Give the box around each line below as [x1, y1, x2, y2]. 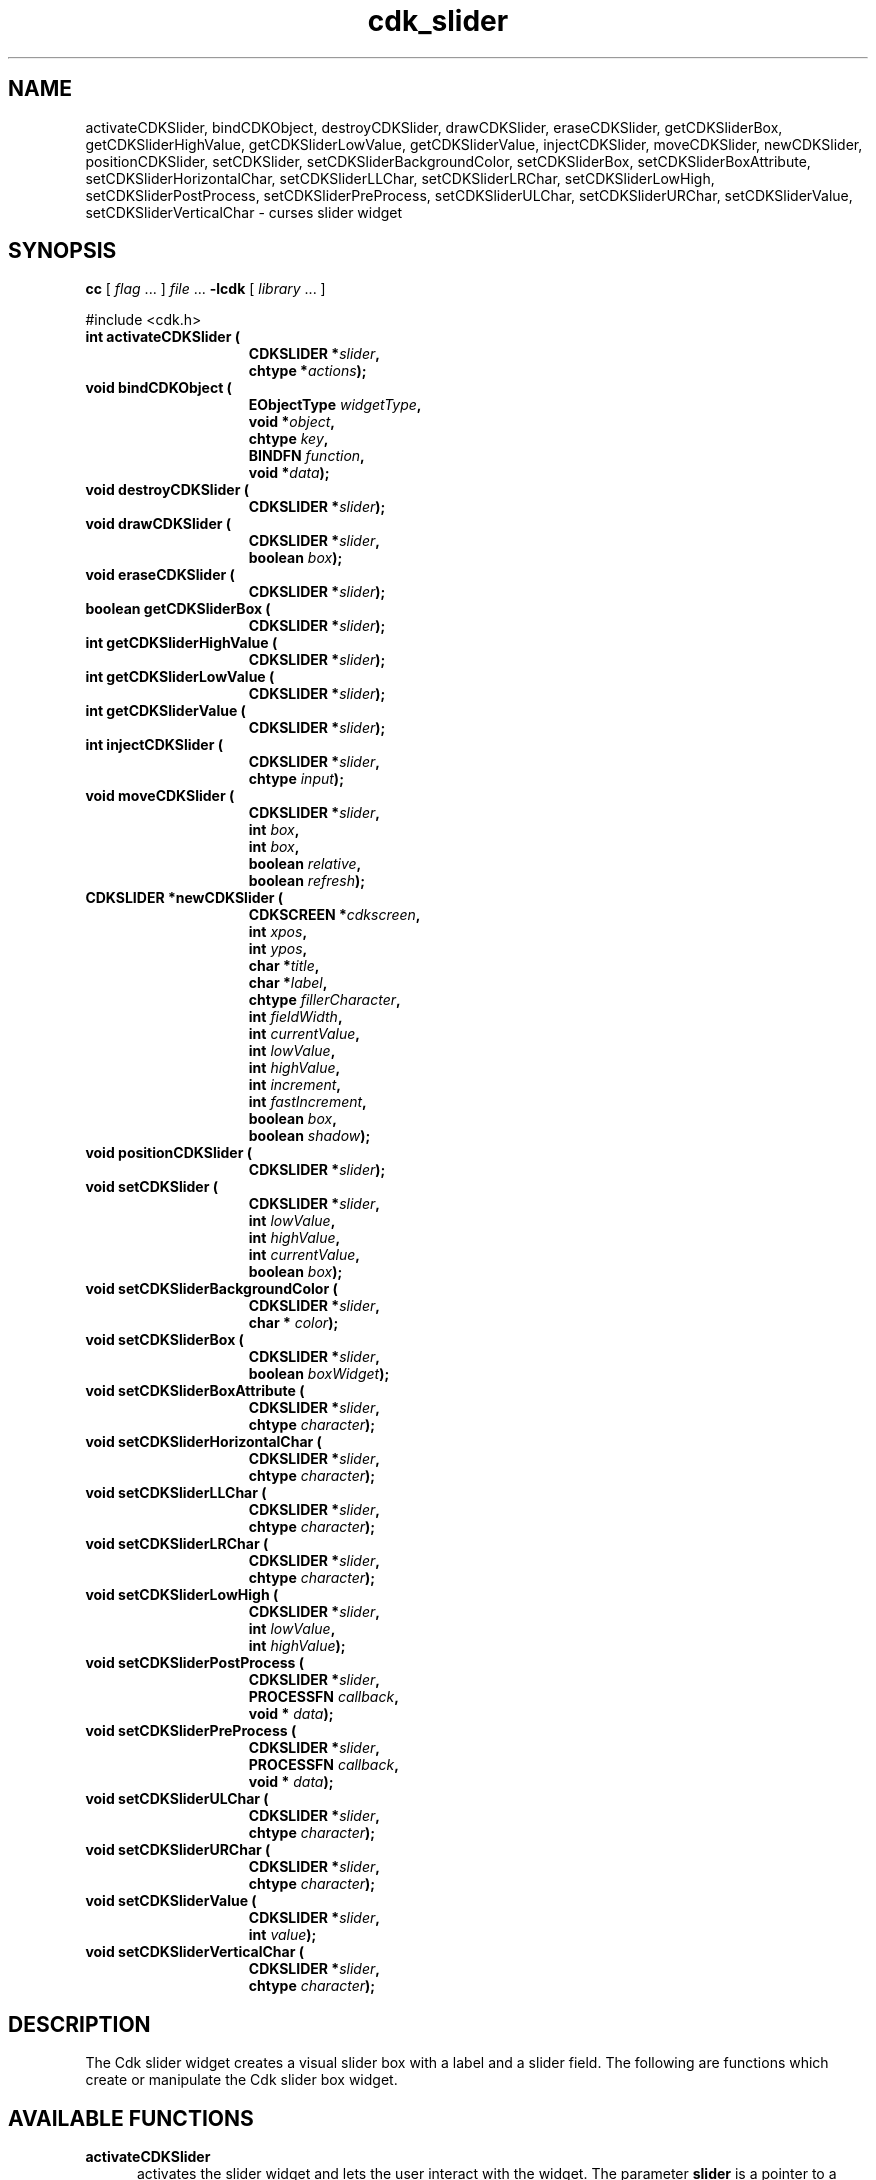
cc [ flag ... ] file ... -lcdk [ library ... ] [85, 280, 326, 298]
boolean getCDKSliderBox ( [85, 600, 271, 618]
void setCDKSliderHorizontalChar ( [85, 1433, 322, 1451]
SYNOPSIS [8, 238, 117, 264]
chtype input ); [248, 770, 344, 788]
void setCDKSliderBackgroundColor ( [85, 1280, 338, 1298]
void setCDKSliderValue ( [85, 1892, 257, 1910]
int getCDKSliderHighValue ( [85, 634, 278, 652]
